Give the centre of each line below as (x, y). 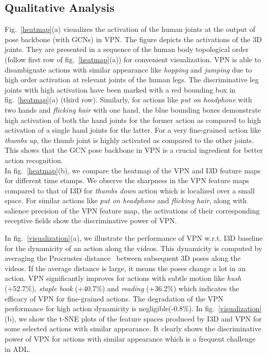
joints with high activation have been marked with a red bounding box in (120, 89)
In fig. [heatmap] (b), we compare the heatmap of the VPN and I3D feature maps (133, 170)
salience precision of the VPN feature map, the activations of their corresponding (132, 210)
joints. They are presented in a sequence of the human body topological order (127, 49)
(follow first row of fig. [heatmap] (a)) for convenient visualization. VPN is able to (133, 59)
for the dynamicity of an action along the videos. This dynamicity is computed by (133, 248)
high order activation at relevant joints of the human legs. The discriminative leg (132, 79)
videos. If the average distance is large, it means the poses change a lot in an (125, 268)
